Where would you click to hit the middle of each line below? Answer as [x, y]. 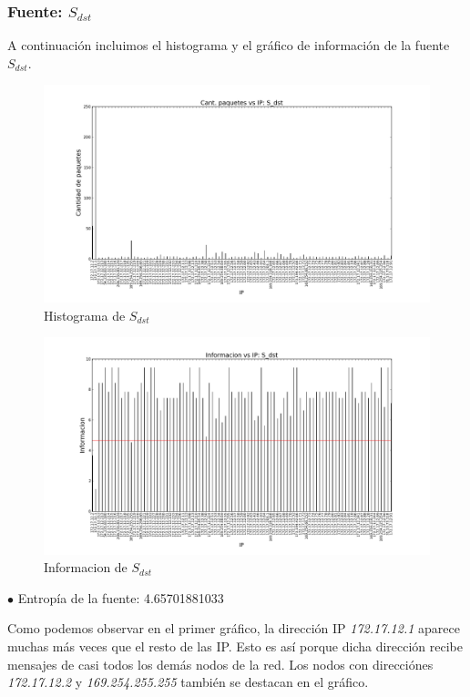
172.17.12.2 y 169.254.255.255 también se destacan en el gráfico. [188, 682]
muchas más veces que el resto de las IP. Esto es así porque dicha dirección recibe [235, 646]
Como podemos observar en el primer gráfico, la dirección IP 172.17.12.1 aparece [234, 628]
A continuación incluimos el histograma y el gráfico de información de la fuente [229, 45]
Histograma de [85, 315]
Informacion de [86, 567]
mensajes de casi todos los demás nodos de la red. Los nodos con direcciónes [220, 664]
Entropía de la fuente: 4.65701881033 [121, 597]
